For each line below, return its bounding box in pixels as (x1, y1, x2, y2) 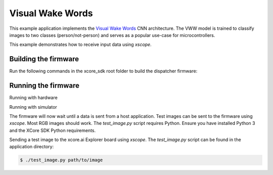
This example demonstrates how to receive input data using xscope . (9, 41, 152, 48)
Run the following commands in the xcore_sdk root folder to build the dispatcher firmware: (9, 68, 198, 74)
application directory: (9, 144, 54, 150)
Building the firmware (9, 55, 79, 63)
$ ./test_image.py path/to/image (20, 157, 103, 163)
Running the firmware (9, 81, 79, 90)
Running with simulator (9, 104, 58, 110)
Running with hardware (9, 95, 58, 101)
